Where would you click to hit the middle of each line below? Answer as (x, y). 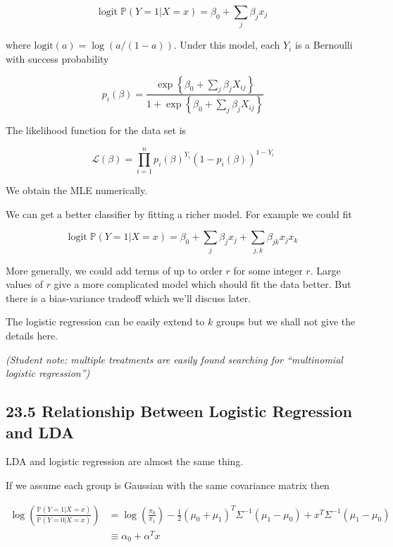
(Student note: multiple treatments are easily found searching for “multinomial (174, 359)
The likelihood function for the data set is (96, 130)
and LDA (40, 432)
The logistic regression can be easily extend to (105, 321)
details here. (32, 335)
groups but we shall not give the (286, 321)
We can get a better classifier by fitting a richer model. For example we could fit (179, 214)
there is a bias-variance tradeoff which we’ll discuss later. (129, 297)
